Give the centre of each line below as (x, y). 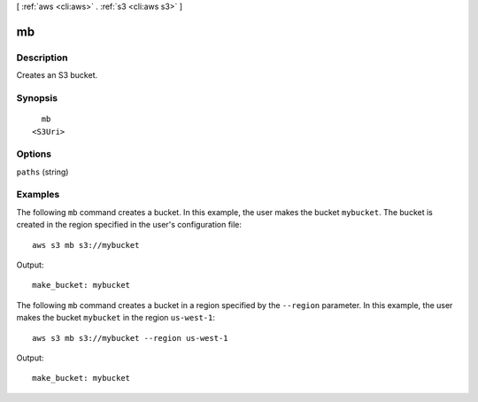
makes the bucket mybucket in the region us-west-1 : (116, 318)
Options (34, 154)
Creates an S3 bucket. (57, 75)
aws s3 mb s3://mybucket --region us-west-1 (131, 338)
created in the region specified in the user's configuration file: (129, 225)
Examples (38, 195)
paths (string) (42, 172)
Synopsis (37, 97)
